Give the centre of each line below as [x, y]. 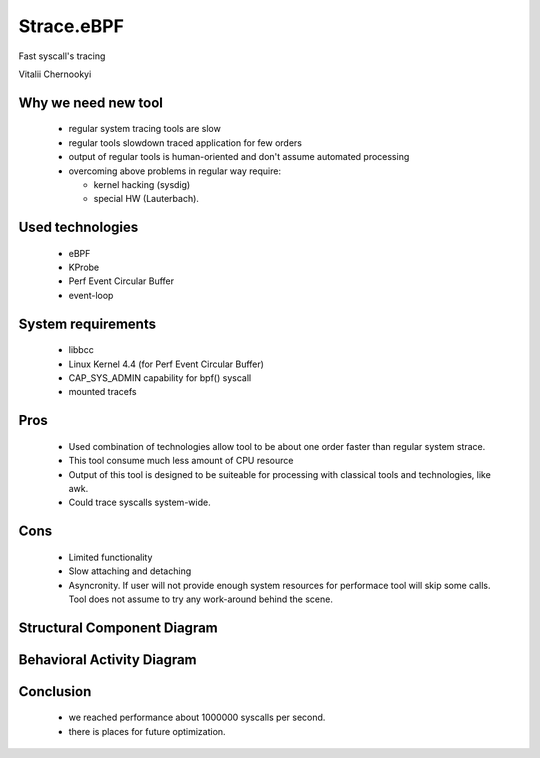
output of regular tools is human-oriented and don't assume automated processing [239, 157]
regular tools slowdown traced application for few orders [185, 142]
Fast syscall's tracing [62, 56]
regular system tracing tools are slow [145, 129]
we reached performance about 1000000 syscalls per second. [197, 717]
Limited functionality [110, 557]
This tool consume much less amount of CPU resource [181, 461]
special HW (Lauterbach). [146, 199]
